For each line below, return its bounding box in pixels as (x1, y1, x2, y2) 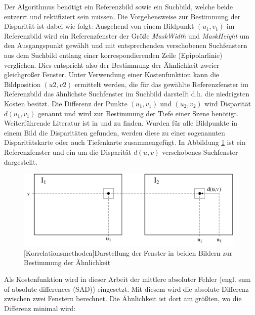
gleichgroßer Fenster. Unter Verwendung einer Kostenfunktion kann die (4, 69, 219, 80)
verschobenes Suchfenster (162, 146, 238, 157)
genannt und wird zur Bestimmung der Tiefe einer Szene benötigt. (38, 108, 239, 118)
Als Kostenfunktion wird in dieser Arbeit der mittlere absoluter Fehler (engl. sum (4, 274, 251, 284)
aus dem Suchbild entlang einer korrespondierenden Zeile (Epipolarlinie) (4, 49, 222, 60)
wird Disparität (204, 98, 251, 108)
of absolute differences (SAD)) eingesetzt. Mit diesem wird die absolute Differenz (4, 283, 249, 294)
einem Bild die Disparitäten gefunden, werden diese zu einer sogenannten (4, 127, 225, 137)
